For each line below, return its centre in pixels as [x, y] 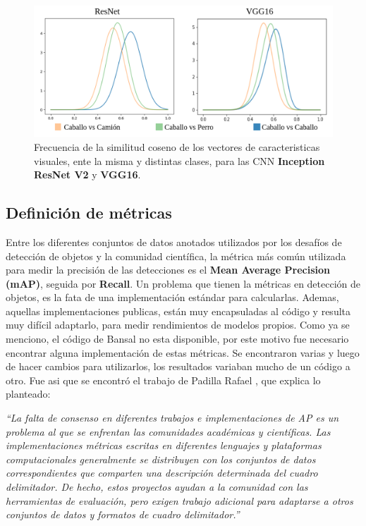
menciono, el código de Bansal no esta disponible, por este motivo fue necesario [177, 339]
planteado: [28, 394]
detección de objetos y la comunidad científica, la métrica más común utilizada [176, 256]
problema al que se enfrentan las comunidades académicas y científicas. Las [168, 431]
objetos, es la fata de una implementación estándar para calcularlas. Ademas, [172, 297]
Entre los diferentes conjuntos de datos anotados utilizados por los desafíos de [174, 241]
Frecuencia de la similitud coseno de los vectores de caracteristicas [177, 146]
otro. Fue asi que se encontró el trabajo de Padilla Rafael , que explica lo [163, 380]
